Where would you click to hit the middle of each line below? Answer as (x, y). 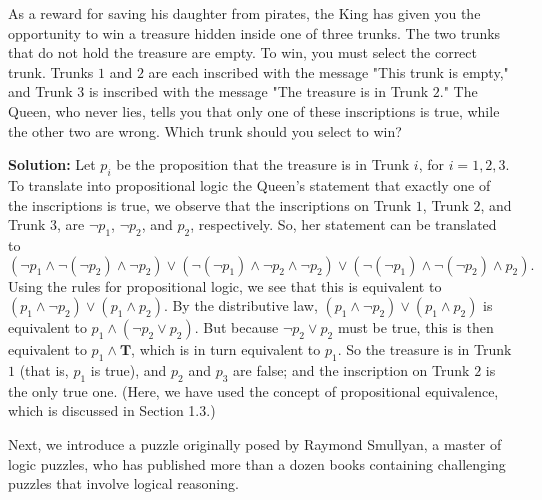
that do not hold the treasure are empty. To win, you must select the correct (242, 52)
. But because (236, 327)
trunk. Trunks (51, 71)
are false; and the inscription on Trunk (351, 369)
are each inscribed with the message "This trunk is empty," (328, 71)
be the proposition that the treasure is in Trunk (263, 164)
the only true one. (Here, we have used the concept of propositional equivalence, (253, 390)
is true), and (128, 369)
